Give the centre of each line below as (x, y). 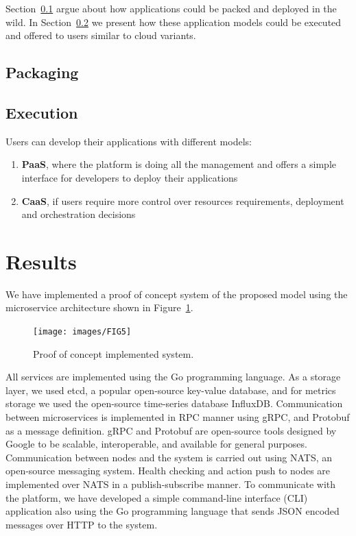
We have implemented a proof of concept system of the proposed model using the (177, 294)
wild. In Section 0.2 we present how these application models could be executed (174, 22)
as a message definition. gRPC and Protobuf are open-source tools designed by (171, 430)
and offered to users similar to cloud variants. (101, 35)
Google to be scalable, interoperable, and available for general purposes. (156, 444)
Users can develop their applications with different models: (129, 141)
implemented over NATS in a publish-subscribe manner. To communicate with (171, 484)
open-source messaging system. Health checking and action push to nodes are (168, 471)
